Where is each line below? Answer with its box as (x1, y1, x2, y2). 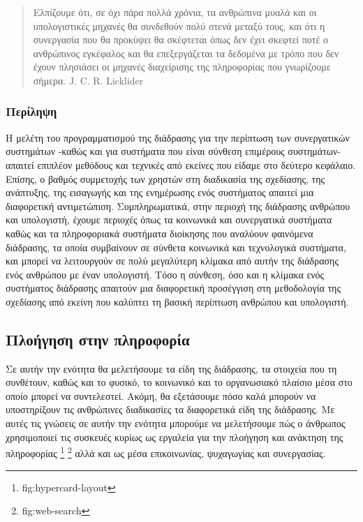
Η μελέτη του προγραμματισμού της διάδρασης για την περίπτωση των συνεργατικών (6, 130, 350, 144)
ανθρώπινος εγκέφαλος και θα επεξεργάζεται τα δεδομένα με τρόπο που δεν (33, 45, 339, 60)
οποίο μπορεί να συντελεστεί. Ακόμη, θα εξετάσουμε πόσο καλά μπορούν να (6, 388, 316, 403)
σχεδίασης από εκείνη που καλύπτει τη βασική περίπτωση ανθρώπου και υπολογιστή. (6, 294, 349, 308)
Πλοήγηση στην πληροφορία (6, 328, 190, 350)
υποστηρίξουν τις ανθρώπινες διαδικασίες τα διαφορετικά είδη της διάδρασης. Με (6, 402, 335, 417)
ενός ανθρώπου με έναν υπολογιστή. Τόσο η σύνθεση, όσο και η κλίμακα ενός (6, 267, 325, 281)
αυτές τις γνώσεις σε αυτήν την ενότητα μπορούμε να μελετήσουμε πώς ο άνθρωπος (6, 416, 346, 431)
